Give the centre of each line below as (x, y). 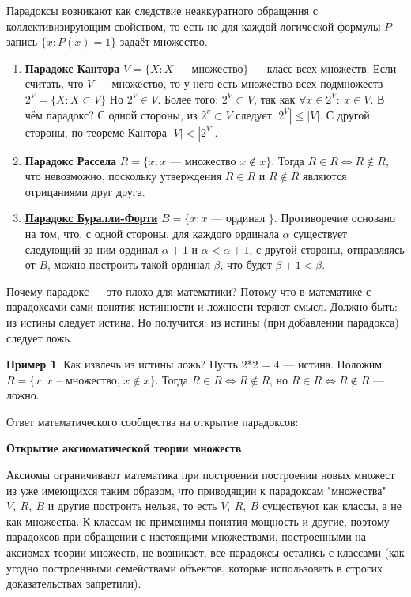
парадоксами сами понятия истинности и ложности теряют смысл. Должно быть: (202, 306)
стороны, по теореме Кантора (96, 132)
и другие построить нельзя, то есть (132, 506)
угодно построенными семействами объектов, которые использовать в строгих (194, 567)
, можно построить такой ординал (129, 264)
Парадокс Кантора (72, 68)
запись (22, 42)
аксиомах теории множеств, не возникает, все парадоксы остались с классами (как (205, 552)
